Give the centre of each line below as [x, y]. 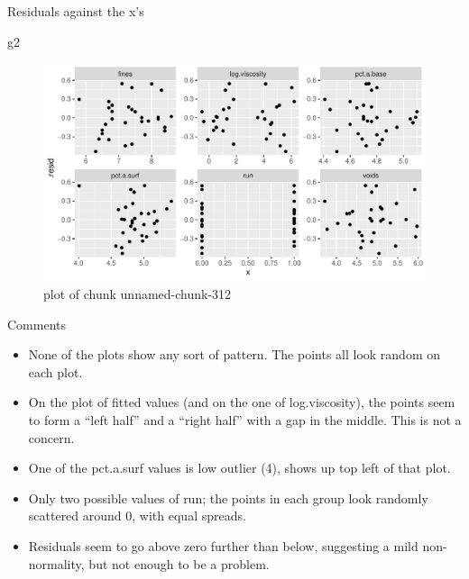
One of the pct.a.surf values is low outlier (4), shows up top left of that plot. [239, 468]
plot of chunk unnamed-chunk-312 [138, 294]
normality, [56, 563]
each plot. [55, 371]
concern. [51, 437]
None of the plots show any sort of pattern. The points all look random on [234, 354]
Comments [37, 324]
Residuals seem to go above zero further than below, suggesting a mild [223, 545]
